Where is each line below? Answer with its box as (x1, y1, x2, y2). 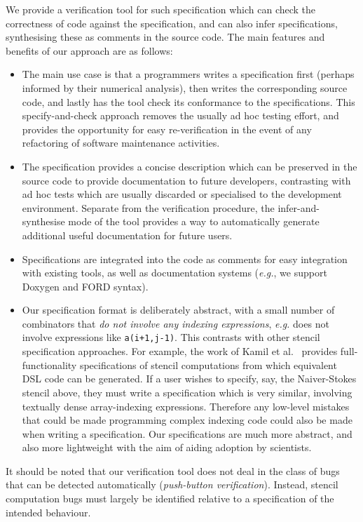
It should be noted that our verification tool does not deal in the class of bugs (6, 463, 340, 478)
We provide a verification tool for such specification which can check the (6, 2, 316, 16)
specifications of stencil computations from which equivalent (79, 357, 337, 372)
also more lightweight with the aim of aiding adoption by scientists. (22, 440, 312, 455)
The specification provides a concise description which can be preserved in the (22, 159, 357, 173)
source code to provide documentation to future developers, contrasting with (22, 173, 351, 187)
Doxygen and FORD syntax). (22, 279, 149, 293)
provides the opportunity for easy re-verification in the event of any (22, 121, 312, 136)
